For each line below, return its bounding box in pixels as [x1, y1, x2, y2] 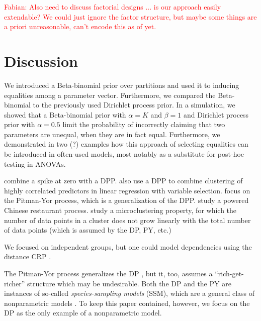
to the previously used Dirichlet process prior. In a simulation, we [33, 99, 235, 110]
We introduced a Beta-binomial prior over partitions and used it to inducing [4, 79, 239, 90]
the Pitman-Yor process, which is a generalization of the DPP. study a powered [4, 195, 249, 205]
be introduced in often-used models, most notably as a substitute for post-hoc [4, 149, 244, 159]
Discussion [4, 50, 78, 71]
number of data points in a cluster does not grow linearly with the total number [4, 215, 251, 225]
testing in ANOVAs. [4, 158, 66, 169]
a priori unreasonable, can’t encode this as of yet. [4, 21, 156, 32]
